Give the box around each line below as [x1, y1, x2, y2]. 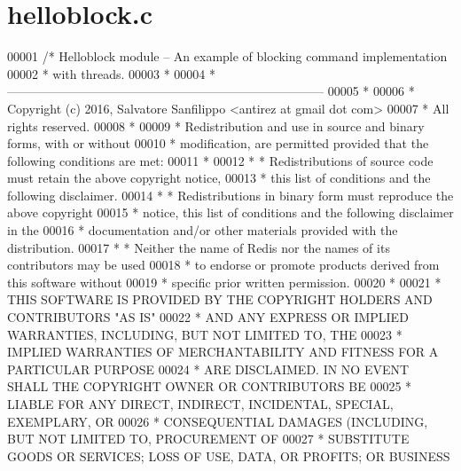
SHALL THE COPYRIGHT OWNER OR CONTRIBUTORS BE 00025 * [7, 377, 412, 396]
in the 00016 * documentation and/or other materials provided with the [7, 221, 398, 239]
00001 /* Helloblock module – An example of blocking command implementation [7, 47, 448, 66]
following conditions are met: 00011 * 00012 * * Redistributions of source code [7, 151, 434, 169]
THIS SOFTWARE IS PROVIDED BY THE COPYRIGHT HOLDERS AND [7, 290, 433, 309]
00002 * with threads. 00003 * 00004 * [7, 64, 216, 82]
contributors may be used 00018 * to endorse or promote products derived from [7, 255, 440, 274]
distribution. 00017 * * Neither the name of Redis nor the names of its [7, 238, 390, 256]
